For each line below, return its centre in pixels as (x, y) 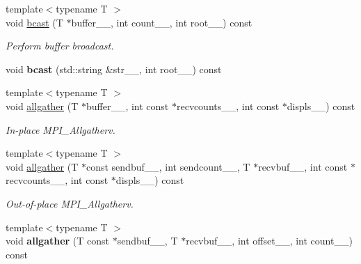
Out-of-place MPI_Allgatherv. (70, 203)
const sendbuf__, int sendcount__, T (168, 166)
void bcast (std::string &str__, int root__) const (114, 69)
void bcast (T (34, 22)
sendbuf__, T (147, 241)
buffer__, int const (127, 106)
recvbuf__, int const (303, 166)
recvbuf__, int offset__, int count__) (269, 241)
